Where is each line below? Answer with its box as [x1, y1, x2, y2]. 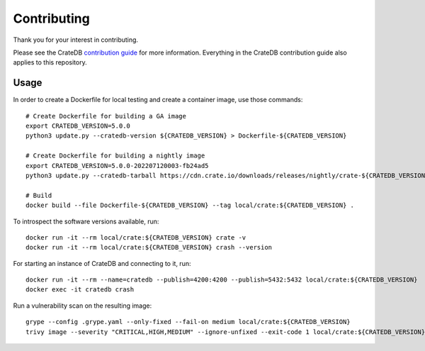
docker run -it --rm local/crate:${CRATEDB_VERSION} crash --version [25, 243, 273, 252]
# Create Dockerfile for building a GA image [25, 112, 187, 120]
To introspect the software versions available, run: [13, 217, 159, 225]
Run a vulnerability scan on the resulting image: [13, 301, 152, 310]
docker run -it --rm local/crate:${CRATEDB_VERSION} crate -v [25, 233, 246, 241]
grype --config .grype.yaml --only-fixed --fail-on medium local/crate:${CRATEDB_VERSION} [25, 318, 351, 326]
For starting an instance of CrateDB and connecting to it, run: [13, 259, 191, 267]
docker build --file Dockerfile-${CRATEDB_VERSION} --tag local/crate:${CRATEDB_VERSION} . [25, 201, 354, 209]
